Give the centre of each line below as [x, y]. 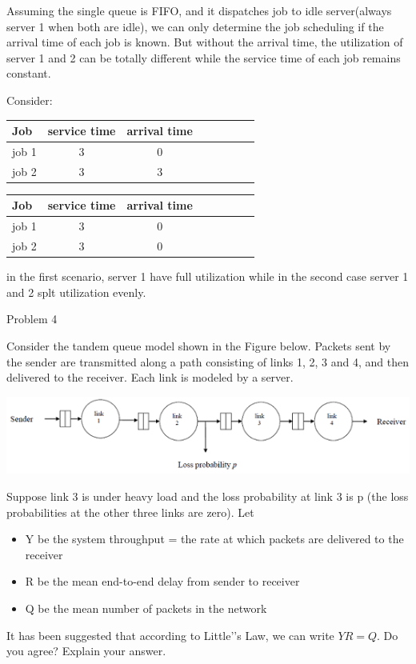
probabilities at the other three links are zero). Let [130, 512]
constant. [29, 73]
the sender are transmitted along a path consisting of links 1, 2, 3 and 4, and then [208, 361]
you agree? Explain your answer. [86, 651]
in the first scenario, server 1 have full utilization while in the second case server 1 [208, 276]
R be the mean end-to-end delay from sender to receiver [162, 581]
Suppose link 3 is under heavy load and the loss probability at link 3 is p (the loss [208, 496]
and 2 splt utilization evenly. [76, 292]
